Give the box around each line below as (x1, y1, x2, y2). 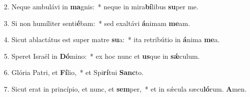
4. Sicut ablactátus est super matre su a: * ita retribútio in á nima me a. (4, 34, 220, 45)
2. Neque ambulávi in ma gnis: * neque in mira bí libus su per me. (4, 1, 198, 11)
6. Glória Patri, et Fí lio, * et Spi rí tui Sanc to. (4, 67, 144, 77)
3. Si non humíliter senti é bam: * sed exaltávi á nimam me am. (4, 18, 190, 28)
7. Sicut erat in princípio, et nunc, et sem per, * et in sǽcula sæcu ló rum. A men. (4, 83, 247, 94)
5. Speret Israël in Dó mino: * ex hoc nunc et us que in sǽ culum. (4, 50, 200, 61)
